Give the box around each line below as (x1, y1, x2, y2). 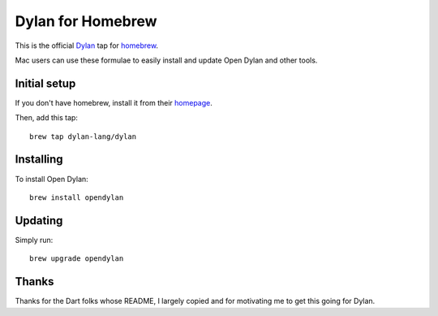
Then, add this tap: (15, 113, 79, 123)
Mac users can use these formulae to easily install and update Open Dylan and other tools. (15, 55, 318, 65)
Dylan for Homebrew (15, 12, 157, 30)
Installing (15, 153, 64, 167)
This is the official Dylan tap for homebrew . (15, 41, 158, 50)
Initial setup (15, 76, 76, 90)
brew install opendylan (29, 193, 124, 202)
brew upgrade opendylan (29, 254, 124, 263)
